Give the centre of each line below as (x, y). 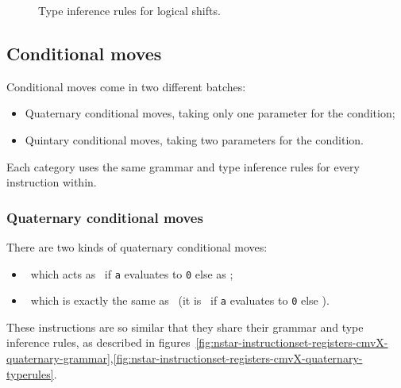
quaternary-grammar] (58, 358)
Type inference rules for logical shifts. (129, 10)
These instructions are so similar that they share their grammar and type (185, 327)
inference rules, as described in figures (98, 342)
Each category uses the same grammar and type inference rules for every (183, 166)
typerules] (30, 373)
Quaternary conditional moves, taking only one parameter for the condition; (210, 113)
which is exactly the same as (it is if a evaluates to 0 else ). (180, 300)
